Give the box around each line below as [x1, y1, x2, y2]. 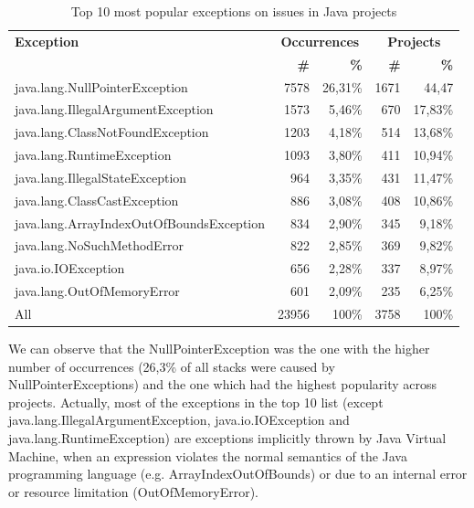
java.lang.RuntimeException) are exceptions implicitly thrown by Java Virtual [8, 429, 447, 448]
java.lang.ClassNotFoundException [15, 122, 209, 142]
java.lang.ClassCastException [15, 190, 179, 209]
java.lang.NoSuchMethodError [15, 236, 184, 255]
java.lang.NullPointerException [15, 77, 188, 96]
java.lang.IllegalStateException [15, 167, 187, 186]
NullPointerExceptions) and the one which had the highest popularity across [8, 375, 437, 394]
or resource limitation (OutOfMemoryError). [8, 482, 258, 501]
